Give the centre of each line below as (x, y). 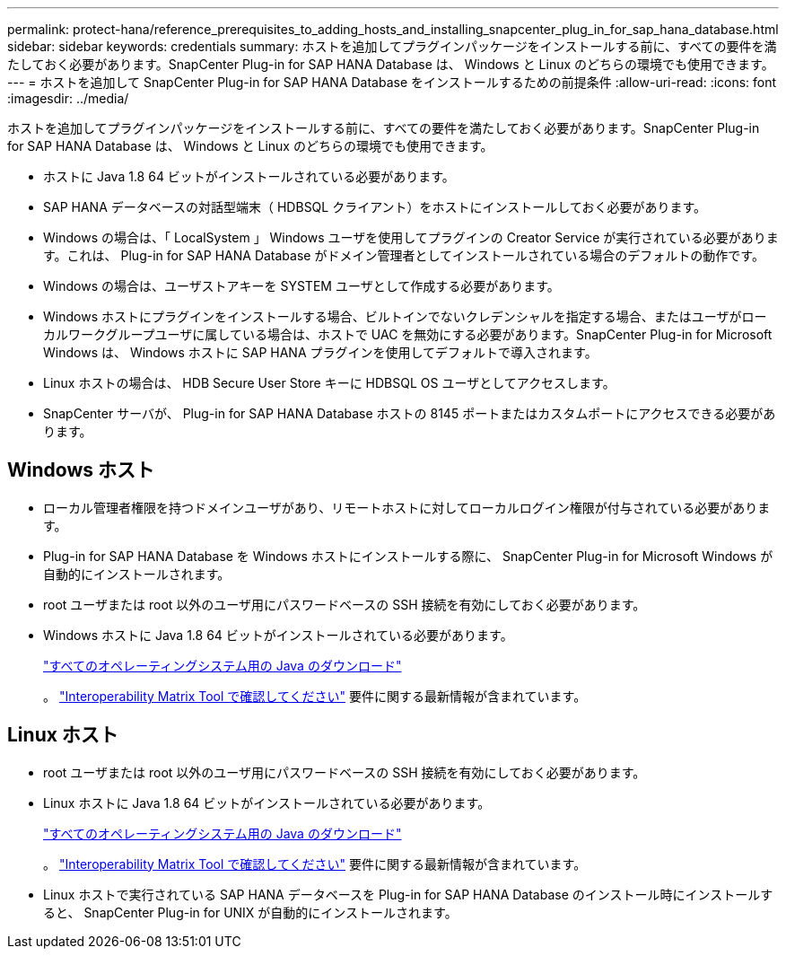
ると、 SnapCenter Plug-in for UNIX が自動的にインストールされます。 (250, 912)
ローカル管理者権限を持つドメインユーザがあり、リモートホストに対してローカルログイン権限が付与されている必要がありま (407, 507)
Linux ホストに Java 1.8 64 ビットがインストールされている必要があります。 (267, 803)
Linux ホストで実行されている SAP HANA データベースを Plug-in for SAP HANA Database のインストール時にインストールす (408, 894)
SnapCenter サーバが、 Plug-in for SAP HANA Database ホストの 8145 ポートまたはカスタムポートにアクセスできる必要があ (410, 413)
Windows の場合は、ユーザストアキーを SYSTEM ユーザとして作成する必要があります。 (301, 286)
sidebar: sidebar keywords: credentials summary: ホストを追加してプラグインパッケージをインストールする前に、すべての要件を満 (392, 46)
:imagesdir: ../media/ (68, 98)
